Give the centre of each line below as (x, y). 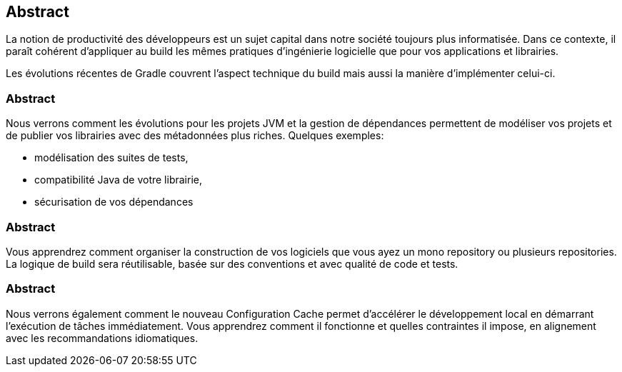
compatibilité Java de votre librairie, (118, 180)
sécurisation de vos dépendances (114, 202)
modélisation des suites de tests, (111, 158)
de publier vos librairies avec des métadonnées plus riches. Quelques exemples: (195, 136)
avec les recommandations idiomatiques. (102, 338)
